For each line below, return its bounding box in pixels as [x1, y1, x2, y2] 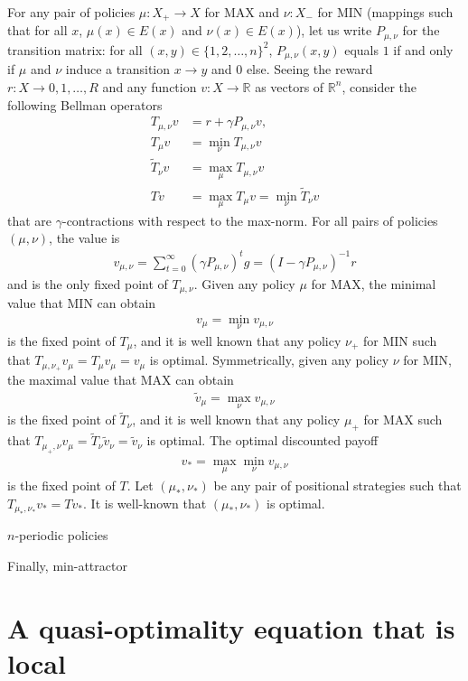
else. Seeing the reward [246, 60, 373, 79]
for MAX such [363, 410, 443, 429]
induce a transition [65, 60, 171, 79]
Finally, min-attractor [7, 555, 127, 574]
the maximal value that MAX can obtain [7, 370, 234, 389]
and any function [102, 77, 197, 96]
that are [7, 210, 52, 229]
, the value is [49, 229, 120, 247]
